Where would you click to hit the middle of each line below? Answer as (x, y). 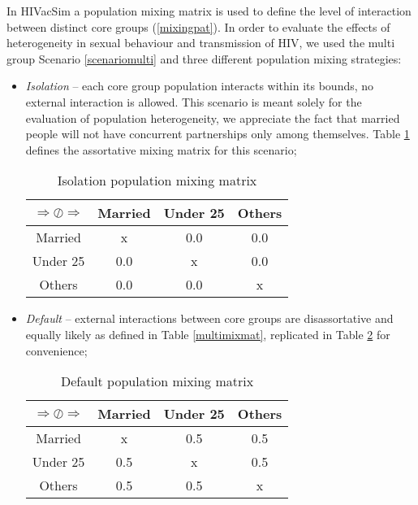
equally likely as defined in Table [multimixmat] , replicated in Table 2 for (208, 334)
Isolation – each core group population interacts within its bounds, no (200, 86)
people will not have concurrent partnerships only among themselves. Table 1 (218, 134)
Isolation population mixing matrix (157, 181)
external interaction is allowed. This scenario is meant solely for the (194, 101)
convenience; (56, 350)
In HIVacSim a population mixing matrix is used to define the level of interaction (209, 11)
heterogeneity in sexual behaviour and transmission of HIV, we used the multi (201, 43)
